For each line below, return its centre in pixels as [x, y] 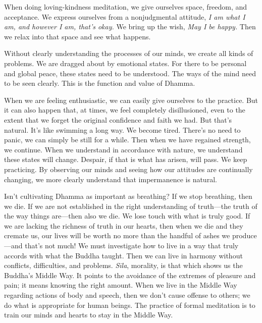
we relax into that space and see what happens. [77, 36]
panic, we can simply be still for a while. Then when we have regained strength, [127, 140]
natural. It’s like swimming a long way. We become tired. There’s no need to [122, 129]
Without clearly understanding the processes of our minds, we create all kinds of [129, 53]
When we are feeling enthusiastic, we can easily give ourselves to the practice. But [131, 100]
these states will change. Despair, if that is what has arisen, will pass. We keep [126, 159]
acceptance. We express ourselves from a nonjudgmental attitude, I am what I [125, 16]
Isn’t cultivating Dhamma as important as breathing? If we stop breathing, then [128, 196]
